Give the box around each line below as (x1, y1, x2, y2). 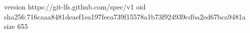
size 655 (4, 21, 28, 31)
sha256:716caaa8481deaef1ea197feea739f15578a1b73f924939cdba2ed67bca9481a (4, 11, 246, 21)
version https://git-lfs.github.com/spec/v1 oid (4, 1, 146, 11)
